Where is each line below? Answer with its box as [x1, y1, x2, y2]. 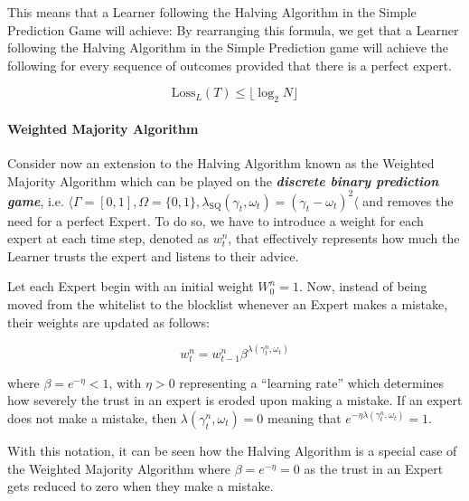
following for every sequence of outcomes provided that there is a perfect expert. [7, 55, 452, 74]
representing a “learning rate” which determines [179, 373, 445, 392]
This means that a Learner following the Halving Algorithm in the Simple [7, 3, 417, 21]
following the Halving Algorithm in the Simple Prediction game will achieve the [7, 38, 448, 57]
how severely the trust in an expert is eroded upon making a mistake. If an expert [7, 391, 463, 410]
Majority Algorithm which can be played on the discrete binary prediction [7, 171, 439, 190]
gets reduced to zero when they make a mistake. [7, 477, 274, 496]
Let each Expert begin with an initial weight [7, 277, 254, 296]
